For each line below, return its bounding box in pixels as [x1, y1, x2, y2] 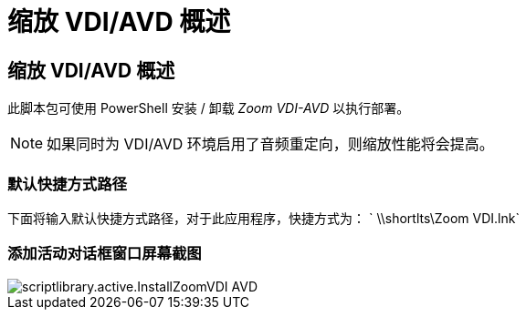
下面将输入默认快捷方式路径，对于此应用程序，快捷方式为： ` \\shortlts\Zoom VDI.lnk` [7, 210, 520, 226]
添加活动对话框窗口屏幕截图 [7, 244, 202, 263]
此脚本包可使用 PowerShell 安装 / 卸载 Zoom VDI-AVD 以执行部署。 [7, 100, 410, 117]
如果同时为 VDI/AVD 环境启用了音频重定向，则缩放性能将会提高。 [47, 135, 494, 154]
